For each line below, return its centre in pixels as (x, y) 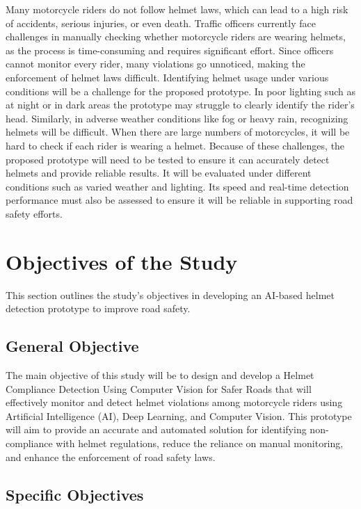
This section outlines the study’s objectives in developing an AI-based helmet (170, 294)
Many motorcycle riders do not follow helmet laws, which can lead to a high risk (177, 9)
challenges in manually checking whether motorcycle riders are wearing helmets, (176, 37)
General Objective (72, 346)
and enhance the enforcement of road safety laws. (111, 457)
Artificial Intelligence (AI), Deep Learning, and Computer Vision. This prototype (179, 415)
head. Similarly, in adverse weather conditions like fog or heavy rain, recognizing (177, 118)
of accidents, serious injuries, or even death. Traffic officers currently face (161, 23)
